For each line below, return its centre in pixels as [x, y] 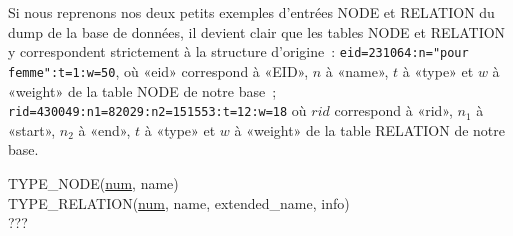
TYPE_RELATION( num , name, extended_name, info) [179, 202]
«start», [32, 129]
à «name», [357, 70]
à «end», [104, 129]
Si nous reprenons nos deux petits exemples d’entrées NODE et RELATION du [251, 12]
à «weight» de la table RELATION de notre [370, 129]
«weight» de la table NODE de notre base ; [142, 90]
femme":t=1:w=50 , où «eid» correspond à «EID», [158, 70]
